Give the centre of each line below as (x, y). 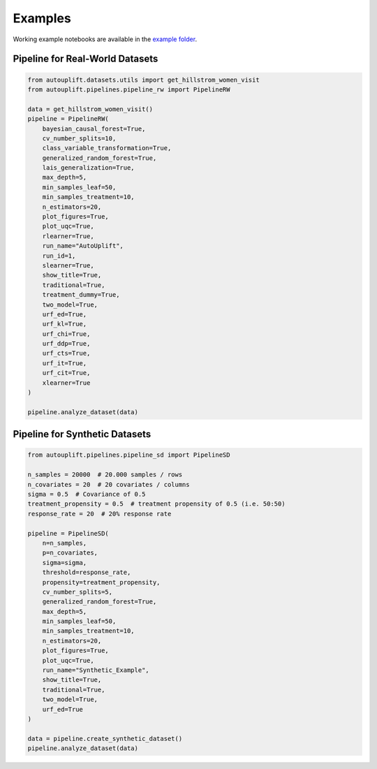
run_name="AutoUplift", (83, 246)
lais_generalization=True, (89, 168)
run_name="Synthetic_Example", (96, 670)
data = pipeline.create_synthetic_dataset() (105, 738)
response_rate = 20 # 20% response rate (99, 514)
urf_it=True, (65, 363)
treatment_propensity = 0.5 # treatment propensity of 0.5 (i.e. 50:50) (156, 504)
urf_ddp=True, (66, 344)
